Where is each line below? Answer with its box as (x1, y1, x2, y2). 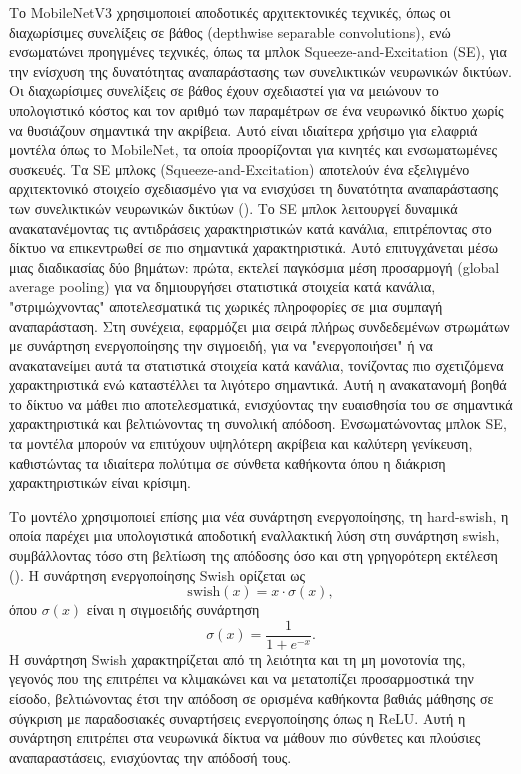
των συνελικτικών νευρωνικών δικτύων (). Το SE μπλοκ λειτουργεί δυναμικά (9, 197, 458, 218)
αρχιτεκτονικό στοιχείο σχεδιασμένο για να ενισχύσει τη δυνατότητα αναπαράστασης (9, 178, 499, 199)
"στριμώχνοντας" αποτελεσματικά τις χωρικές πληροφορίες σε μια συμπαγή (9, 295, 443, 316)
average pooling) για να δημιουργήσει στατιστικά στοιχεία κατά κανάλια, (9, 276, 436, 297)
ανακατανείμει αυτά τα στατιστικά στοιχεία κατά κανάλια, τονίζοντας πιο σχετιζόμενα (9, 354, 504, 375)
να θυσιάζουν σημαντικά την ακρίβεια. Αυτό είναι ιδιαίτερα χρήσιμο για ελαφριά (9, 119, 478, 140)
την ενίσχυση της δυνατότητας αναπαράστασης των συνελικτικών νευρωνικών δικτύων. (9, 60, 513, 81)
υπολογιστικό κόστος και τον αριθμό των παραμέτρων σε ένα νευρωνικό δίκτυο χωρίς (9, 99, 504, 120)
